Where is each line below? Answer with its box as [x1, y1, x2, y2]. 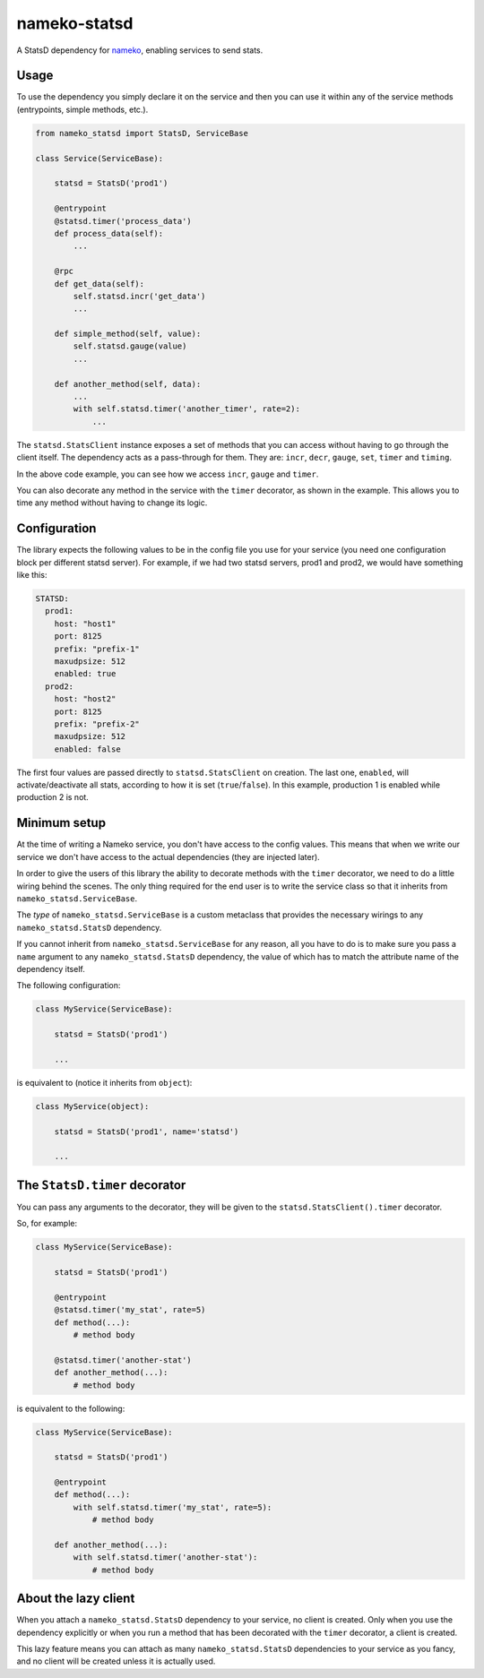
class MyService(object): [35, 1101, 150, 1111]
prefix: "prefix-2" [54, 719, 141, 729]
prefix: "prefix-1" [54, 643, 141, 654]
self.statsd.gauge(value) [73, 341, 187, 351]
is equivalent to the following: [16, 1403, 125, 1414]
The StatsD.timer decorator [16, 1177, 186, 1192]
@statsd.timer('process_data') [54, 216, 192, 226]
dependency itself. [16, 963, 85, 974]
